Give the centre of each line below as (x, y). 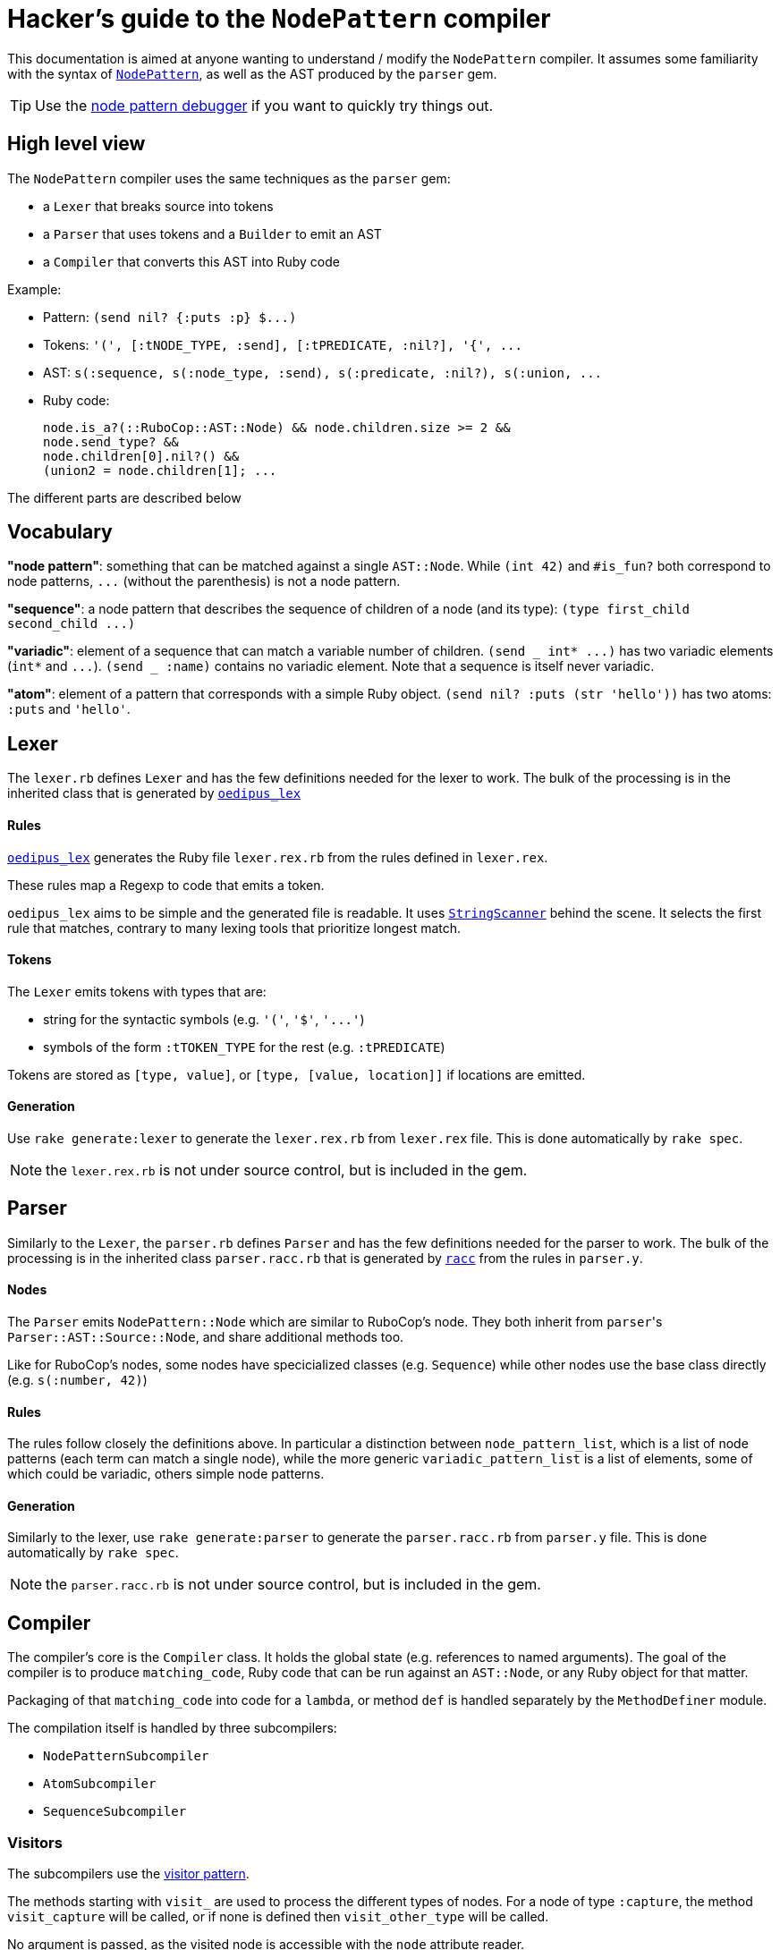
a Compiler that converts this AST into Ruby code (191, 261)
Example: (34, 289)
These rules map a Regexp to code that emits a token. (166, 885)
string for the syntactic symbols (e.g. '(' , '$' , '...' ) (204, 1019)
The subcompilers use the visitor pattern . (128, 1874)
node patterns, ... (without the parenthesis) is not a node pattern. (204, 581)
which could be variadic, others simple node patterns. (166, 1474)
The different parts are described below (124, 497)
